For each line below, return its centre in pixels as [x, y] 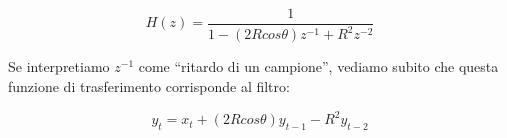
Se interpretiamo [59, 66]
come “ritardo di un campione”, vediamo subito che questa [318, 66]
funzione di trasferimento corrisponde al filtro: [149, 86]
